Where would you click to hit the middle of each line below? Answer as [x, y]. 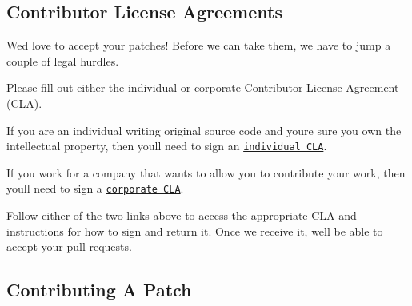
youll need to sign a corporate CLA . [95, 188]
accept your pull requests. [69, 246]
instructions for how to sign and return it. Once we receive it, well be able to [195, 230]
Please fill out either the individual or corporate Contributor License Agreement [203, 87]
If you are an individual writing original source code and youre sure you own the [204, 130]
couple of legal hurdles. [63, 60]
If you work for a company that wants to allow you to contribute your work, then [206, 172]
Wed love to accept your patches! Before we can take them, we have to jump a [199, 45]
